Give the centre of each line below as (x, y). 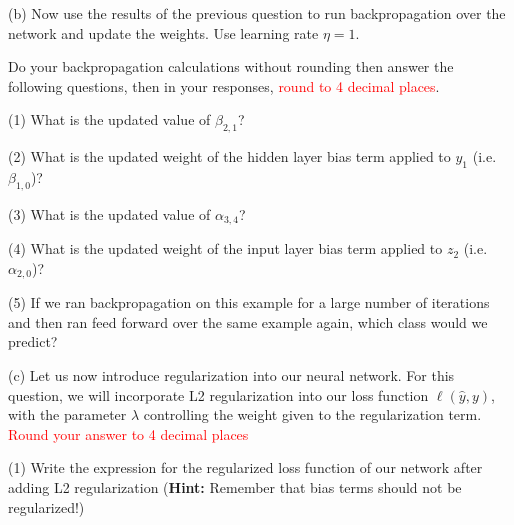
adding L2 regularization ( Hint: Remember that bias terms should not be (235, 487)
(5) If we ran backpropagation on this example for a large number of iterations (249, 302)
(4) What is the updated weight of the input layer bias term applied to (225, 248)
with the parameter (67, 414)
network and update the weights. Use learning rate (163, 32)
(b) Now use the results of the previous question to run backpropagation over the (257, 13)
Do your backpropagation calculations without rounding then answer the (231, 66)
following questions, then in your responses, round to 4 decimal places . (224, 85)
